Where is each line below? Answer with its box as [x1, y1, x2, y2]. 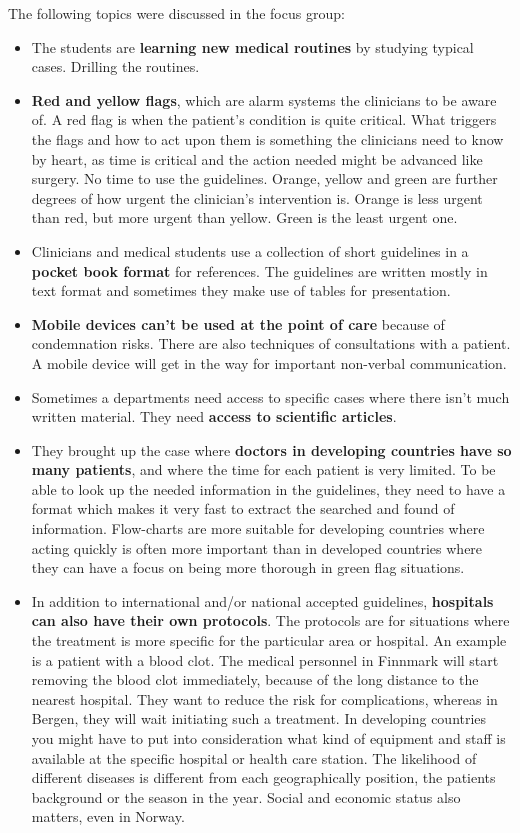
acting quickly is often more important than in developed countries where [31, 537, 483, 558]
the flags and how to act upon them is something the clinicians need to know [31, 128, 504, 149]
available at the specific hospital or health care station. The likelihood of [31, 747, 477, 768]
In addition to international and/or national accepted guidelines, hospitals [31, 590, 494, 611]
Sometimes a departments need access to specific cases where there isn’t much [31, 386, 510, 407]
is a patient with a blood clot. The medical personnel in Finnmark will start [31, 649, 499, 670]
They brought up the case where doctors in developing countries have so [31, 439, 512, 460]
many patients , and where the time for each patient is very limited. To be [31, 459, 496, 480]
